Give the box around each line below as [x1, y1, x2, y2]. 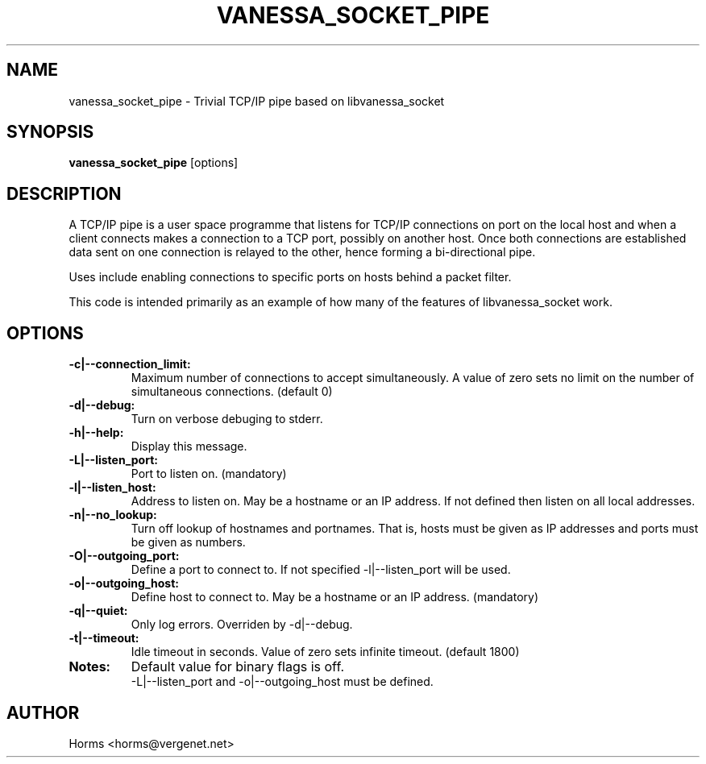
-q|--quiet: [69, 604, 128, 618]
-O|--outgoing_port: [69, 549, 180, 563]
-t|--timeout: [69, 631, 139, 646]
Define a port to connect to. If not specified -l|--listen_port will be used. [131, 563, 511, 577]
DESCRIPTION [6, 183, 122, 204]
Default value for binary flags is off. [131, 658, 344, 675]
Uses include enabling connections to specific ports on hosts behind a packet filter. [69, 270, 512, 284]
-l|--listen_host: [69, 480, 156, 495]
